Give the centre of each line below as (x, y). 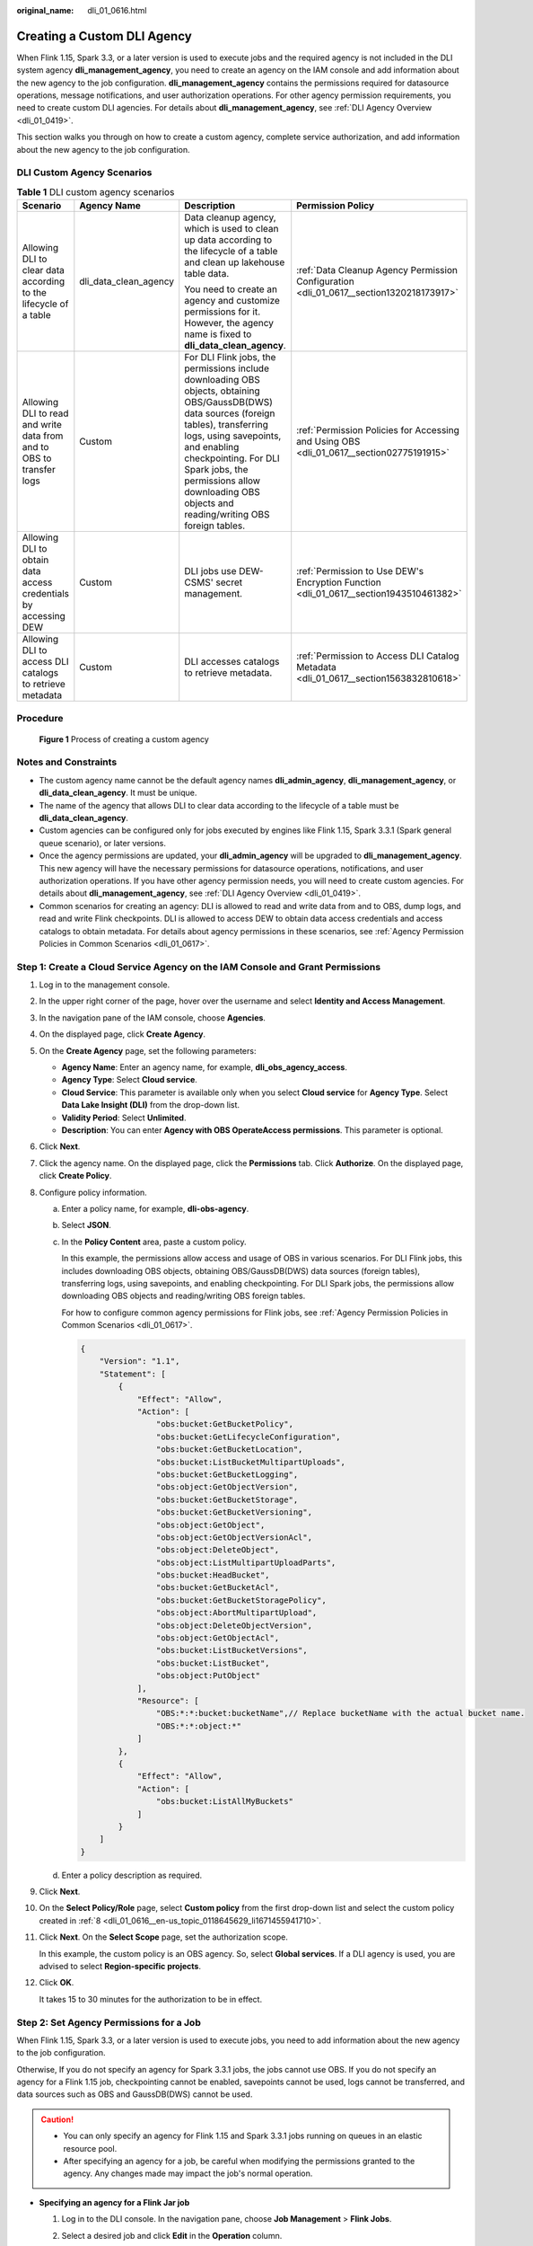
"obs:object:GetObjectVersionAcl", (234, 1537)
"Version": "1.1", (140, 1362)
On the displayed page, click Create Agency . (122, 1034)
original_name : (45, 10)
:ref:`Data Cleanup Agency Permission (377, 270)
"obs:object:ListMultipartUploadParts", (246, 1562)
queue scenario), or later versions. (102, 843)
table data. (207, 274)
